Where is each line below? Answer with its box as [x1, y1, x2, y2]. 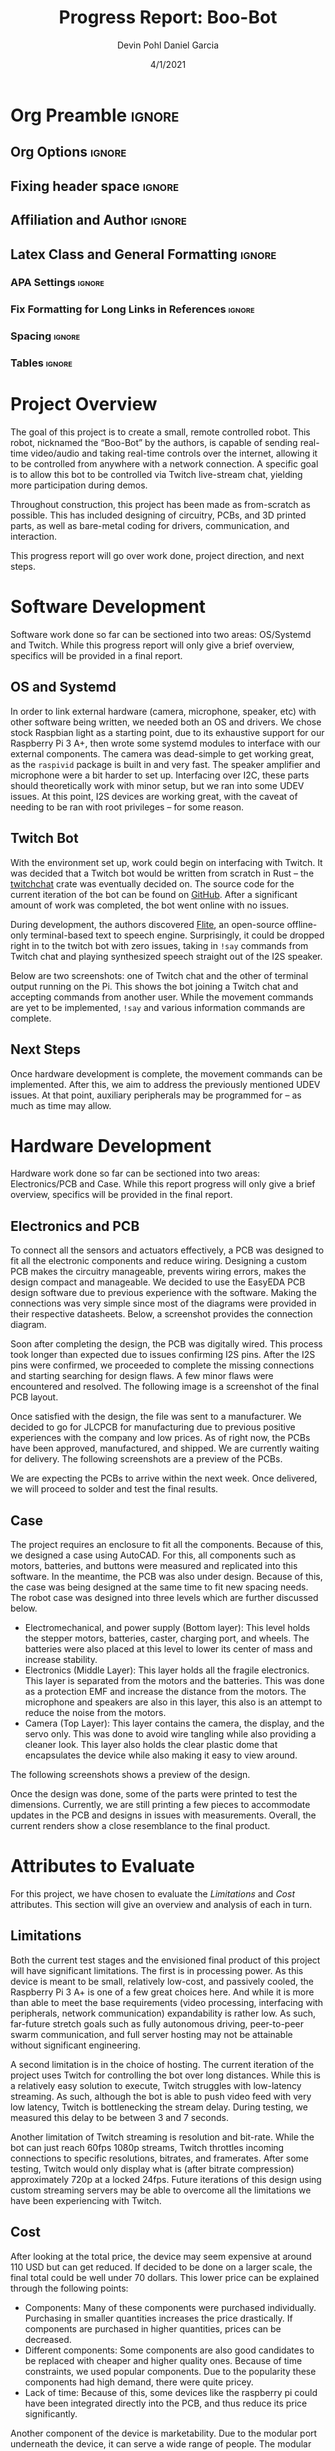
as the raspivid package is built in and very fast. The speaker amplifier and [10, 758, 321, 770]
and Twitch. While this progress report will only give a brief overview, [10, 639, 295, 651]
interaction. [10, 531, 58, 543]
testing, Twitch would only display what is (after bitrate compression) [10, 2162, 295, 2175]
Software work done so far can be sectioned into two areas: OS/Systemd [10, 629, 312, 641]
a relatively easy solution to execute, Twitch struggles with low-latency [10, 2079, 302, 2091]
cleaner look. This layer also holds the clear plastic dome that [24, 1739, 278, 1751]
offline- [286, 918, 318, 930]
